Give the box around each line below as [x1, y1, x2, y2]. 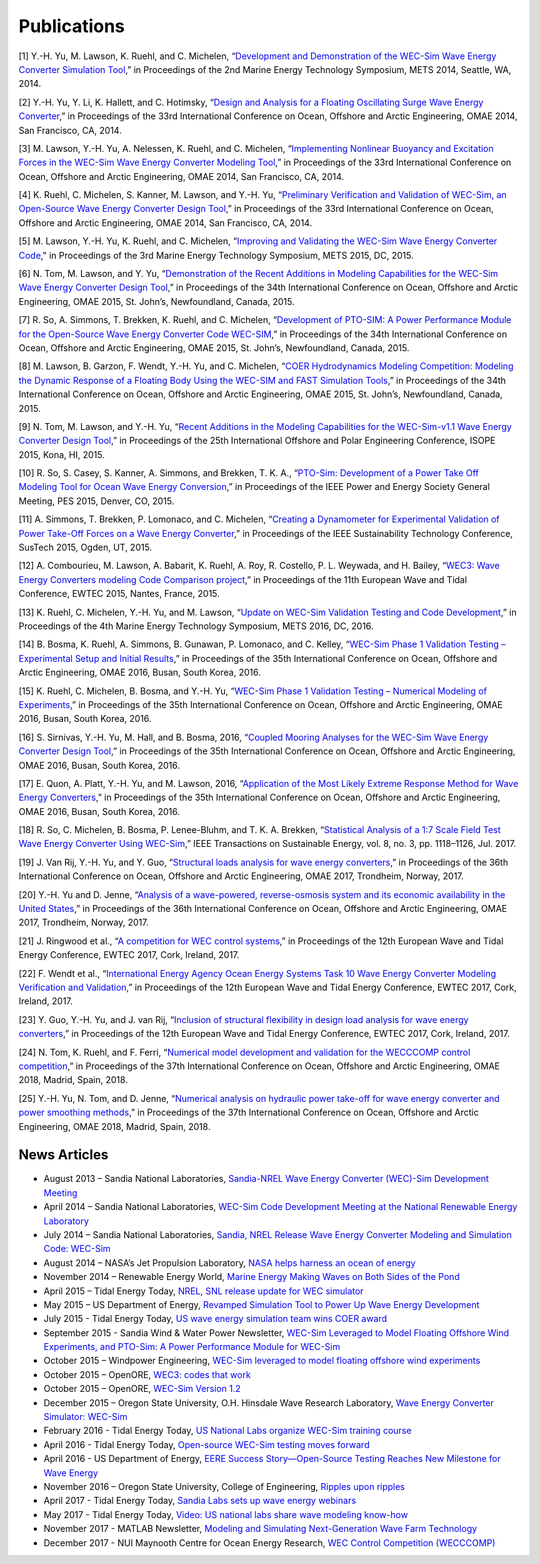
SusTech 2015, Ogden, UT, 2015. [18, 541, 153, 554]
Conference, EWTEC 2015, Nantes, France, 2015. [18, 588, 220, 600]
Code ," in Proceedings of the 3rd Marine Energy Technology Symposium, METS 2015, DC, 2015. [18, 249, 414, 261]
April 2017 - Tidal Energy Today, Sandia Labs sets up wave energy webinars [43, 1495, 357, 1507]
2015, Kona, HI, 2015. [18, 448, 105, 460]
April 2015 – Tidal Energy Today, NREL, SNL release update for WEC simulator [43, 1285, 364, 1297]
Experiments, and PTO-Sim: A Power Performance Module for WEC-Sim [43, 1341, 341, 1353]
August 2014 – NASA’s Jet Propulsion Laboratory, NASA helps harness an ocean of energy [43, 1256, 416, 1269]
